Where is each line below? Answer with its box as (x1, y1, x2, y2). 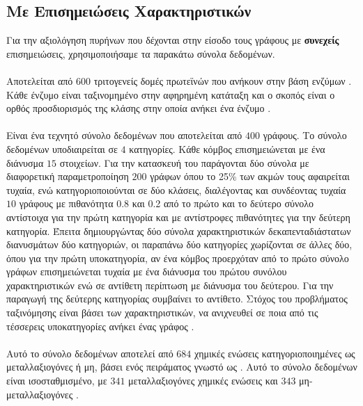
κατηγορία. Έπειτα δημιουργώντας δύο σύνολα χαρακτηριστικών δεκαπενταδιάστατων (6, 223, 351, 238)
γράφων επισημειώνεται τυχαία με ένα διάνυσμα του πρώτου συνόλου (6, 264, 287, 279)
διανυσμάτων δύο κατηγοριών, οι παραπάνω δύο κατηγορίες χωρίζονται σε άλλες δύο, (6, 237, 353, 252)
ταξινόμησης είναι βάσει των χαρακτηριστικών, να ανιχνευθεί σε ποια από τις (6, 305, 318, 320)
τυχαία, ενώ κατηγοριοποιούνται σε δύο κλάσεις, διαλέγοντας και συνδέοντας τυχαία (6, 182, 346, 197)
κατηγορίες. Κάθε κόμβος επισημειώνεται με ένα (129, 141, 325, 156)
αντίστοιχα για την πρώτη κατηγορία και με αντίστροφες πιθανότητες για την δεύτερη (6, 209, 350, 224)
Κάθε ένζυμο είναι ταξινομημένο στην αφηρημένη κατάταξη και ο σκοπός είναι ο (6, 87, 335, 101)
